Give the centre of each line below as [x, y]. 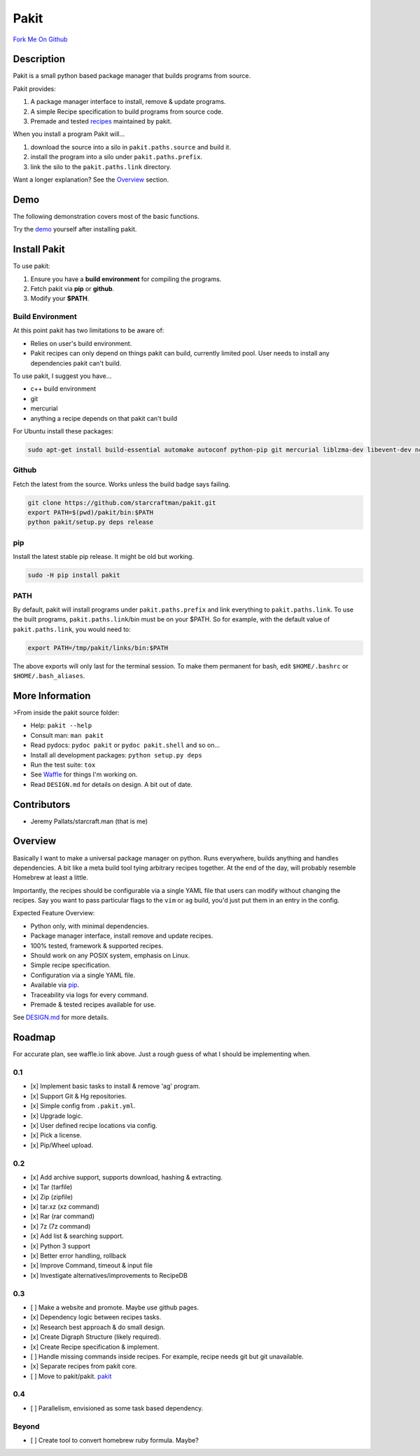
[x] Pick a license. [56, 1135]
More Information [52, 695]
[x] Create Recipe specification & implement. [95, 1347]
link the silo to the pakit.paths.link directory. [101, 167]
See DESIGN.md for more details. [61, 1018]
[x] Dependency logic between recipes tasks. [96, 1317]
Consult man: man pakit [67, 735]
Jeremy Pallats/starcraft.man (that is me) [89, 821]
